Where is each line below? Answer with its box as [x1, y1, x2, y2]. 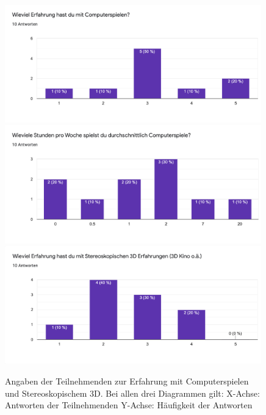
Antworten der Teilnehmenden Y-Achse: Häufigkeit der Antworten [5, 399, 253, 411]
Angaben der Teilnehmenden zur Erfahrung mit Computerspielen [5, 374, 249, 387]
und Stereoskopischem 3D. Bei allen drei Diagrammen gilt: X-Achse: [5, 386, 260, 399]
